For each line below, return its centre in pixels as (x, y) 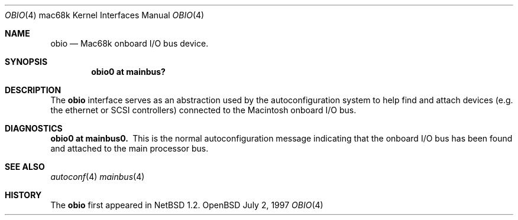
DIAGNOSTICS (34, 128)
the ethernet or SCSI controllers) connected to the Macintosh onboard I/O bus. (203, 110)
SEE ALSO (25, 167)
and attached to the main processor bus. (129, 148)
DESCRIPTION (33, 90)
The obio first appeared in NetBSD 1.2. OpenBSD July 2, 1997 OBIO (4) (187, 205)
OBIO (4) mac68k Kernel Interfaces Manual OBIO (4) (105, 15)
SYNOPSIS (26, 62)
